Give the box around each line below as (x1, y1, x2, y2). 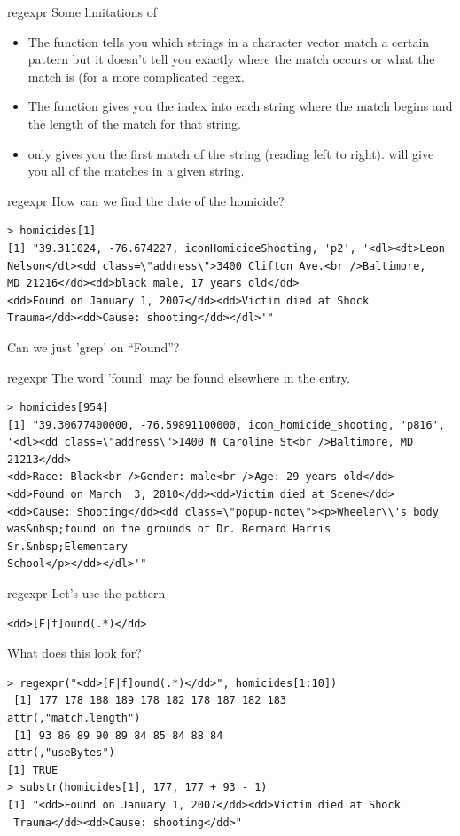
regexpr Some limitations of (7, 3, 157, 20)
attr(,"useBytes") (7, 746, 115, 760)
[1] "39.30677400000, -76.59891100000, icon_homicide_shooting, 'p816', (7, 418, 445, 431)
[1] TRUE (7, 763, 58, 777)
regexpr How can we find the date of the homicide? (7, 191, 285, 209)
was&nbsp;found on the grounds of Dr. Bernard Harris (7, 523, 331, 536)
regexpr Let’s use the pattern (7, 584, 166, 603)
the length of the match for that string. (27, 114, 241, 132)
